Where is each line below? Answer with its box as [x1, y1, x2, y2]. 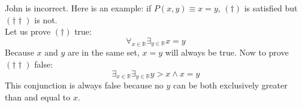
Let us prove [5, 25, 51, 38]
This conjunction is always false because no [5, 79, 164, 91]
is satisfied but [244, 2, 298, 14]
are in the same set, [67, 46, 140, 59]
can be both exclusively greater [173, 79, 288, 91]
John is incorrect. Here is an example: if [5, 2, 152, 14]
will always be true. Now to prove [165, 46, 289, 59]
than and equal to [5, 90, 71, 103]
